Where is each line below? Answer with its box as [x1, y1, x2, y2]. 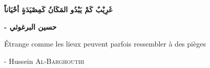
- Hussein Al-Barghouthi [4, 55, 85, 66]
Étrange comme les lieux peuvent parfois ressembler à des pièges [4, 38, 206, 49]
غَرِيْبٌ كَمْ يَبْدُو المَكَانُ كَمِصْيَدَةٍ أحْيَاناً [4, 4, 113, 15]
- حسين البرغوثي [4, 21, 57, 32]
